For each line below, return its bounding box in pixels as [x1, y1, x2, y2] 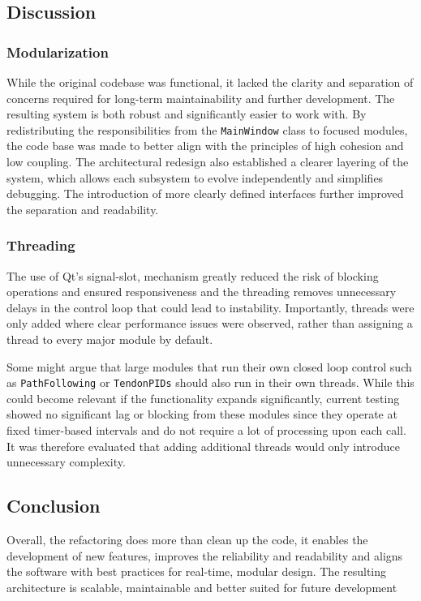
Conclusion [6, 493, 101, 518]
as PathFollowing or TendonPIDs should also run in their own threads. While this [6, 374, 415, 391]
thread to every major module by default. [6, 331, 213, 347]
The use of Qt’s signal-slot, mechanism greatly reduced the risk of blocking [6, 267, 379, 284]
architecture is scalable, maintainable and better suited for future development [6, 578, 397, 595]
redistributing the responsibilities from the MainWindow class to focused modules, [6, 121, 408, 138]
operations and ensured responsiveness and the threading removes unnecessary [6, 283, 397, 300]
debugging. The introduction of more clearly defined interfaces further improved [6, 185, 404, 202]
